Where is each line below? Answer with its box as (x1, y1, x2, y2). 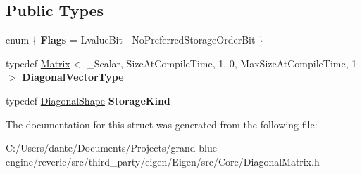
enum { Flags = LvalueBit (6, 32, 123, 47)
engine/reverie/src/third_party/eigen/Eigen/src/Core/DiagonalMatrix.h (6, 154, 320, 168)
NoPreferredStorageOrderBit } (132, 32, 264, 47)
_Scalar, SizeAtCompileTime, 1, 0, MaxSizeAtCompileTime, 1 (87, 55, 357, 70)
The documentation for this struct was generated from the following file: (6, 116, 318, 131)
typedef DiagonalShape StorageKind (6, 93, 170, 107)
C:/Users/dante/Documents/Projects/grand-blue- (6, 140, 220, 155)
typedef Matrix (6, 55, 70, 70)
